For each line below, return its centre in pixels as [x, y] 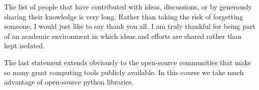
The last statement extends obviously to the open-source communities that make [128, 62]
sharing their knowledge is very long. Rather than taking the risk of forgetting [124, 16]
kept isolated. [24, 45]
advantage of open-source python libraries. [69, 82]
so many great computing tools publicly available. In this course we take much [124, 72]
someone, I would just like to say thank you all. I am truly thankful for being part [130, 26]
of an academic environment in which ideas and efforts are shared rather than [123, 36]
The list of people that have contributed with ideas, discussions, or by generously [128, 6]
